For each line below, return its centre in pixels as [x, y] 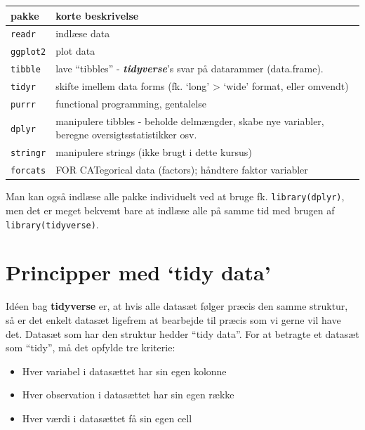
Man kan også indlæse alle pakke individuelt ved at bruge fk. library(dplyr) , [175, 196]
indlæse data [83, 33]
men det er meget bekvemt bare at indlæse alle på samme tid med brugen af [170, 210]
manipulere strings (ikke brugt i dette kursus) [154, 152]
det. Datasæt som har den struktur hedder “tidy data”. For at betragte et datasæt [182, 333]
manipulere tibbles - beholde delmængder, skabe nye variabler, [190, 120]
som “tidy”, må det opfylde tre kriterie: [91, 347]
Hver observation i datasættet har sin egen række [128, 395]
